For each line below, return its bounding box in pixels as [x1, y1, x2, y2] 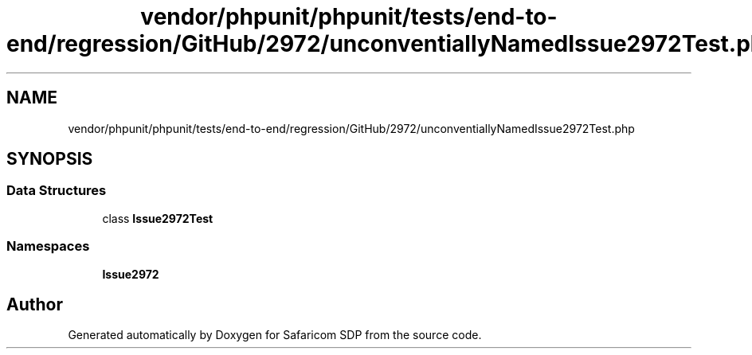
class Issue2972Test [102, 211, 213, 225]
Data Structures [6, 182, 107, 199]
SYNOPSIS [6, 149, 93, 170]
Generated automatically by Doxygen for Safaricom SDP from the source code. [68, 328, 482, 342]
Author [6, 294, 63, 314]
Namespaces [6, 238, 90, 255]
